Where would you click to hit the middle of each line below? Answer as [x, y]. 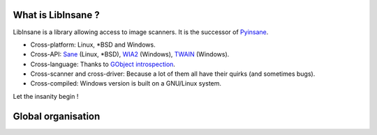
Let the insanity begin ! [46, 96]
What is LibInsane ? [57, 15]
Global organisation [57, 116]
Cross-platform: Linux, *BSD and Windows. [93, 45]
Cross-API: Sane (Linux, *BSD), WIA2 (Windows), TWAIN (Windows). [130, 54]
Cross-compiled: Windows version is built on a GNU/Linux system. [126, 84]
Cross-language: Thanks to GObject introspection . [103, 64]
